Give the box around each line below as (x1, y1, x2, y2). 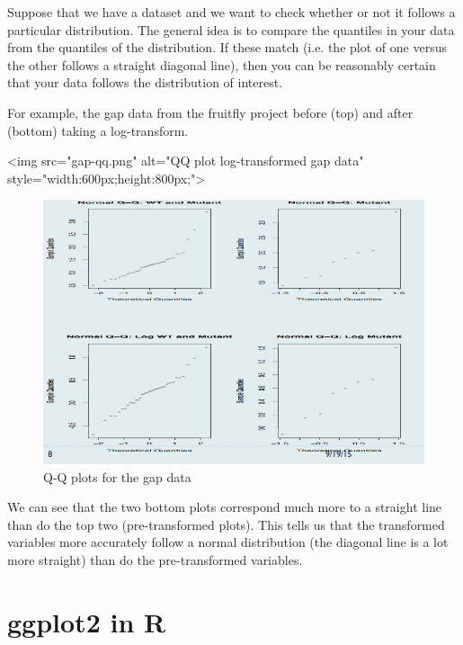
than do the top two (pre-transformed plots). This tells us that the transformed (7, 515, 445, 533)
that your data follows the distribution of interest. (7, 73, 283, 92)
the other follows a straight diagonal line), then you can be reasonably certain (7, 55, 436, 74)
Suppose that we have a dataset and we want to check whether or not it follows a (7, 3, 456, 21)
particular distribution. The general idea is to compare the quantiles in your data (7, 20, 455, 39)
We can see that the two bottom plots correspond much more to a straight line (7, 497, 442, 516)
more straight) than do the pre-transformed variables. (7, 550, 303, 569)
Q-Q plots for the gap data (43, 467, 191, 486)
